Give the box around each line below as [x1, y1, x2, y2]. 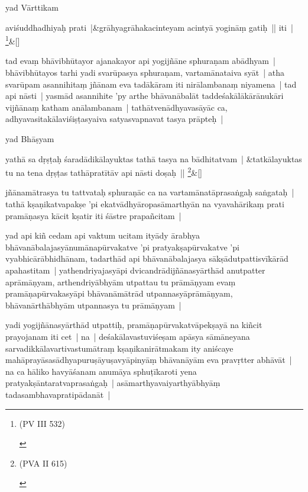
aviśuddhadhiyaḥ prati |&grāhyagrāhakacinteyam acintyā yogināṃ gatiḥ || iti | [5, 21, 293, 33]
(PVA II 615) [19, 456, 67, 469]
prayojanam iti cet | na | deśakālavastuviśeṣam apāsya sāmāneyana [5, 330, 250, 342]
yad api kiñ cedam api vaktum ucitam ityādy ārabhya [5, 229, 200, 242]
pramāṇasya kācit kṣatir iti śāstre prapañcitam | [5, 209, 181, 221]
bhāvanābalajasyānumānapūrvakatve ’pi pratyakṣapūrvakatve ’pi [5, 240, 239, 253]
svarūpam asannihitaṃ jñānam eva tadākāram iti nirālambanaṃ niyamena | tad [5, 78, 297, 90]
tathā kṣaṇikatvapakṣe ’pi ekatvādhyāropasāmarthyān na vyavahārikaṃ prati [5, 198, 284, 210]
